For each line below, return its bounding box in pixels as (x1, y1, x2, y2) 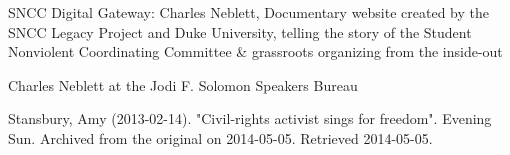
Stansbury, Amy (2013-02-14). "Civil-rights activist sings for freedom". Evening (8, 108, 492, 129)
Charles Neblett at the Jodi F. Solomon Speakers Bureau (8, 74, 358, 95)
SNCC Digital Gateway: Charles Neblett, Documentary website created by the (8, 2, 489, 22)
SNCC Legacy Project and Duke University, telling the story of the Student (8, 21, 472, 42)
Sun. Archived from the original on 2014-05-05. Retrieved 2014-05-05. (8, 127, 433, 148)
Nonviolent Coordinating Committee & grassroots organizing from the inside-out (8, 41, 503, 62)
